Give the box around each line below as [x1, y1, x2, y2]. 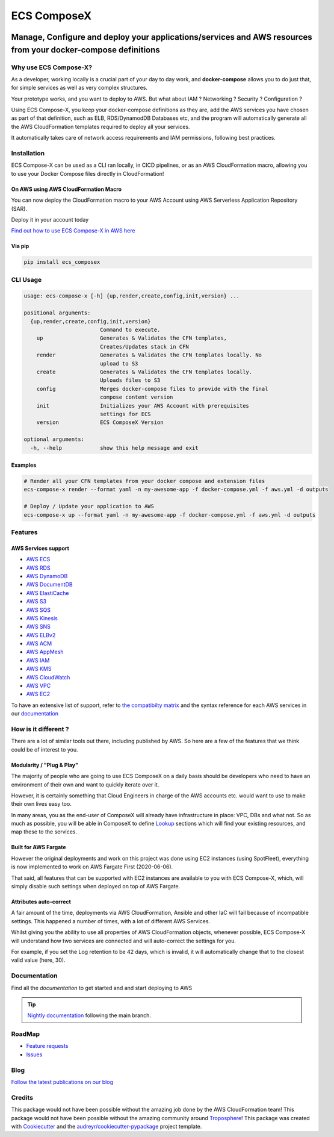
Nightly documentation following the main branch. [27, 1012, 152, 1019]
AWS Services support [11, 544, 69, 552]
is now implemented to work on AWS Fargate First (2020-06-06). [11, 863, 173, 870]
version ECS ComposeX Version [36, 419, 164, 426]
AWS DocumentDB [26, 581, 73, 588]
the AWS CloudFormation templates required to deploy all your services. [11, 123, 190, 130]
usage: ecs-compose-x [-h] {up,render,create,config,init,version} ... [23, 293, 240, 299]
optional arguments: [23, 436, 84, 443]
